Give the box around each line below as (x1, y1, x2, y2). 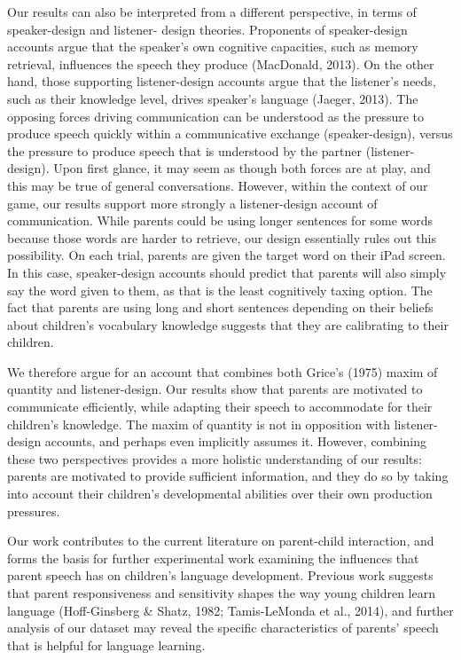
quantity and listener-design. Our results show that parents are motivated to (7, 380, 423, 398)
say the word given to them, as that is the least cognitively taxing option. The (7, 280, 433, 299)
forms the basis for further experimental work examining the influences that (7, 548, 419, 567)
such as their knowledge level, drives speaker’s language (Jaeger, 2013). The (7, 89, 418, 107)
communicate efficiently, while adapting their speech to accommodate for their (7, 397, 433, 416)
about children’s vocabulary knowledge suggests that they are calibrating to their (7, 315, 449, 334)
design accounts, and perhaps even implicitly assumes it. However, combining (7, 432, 427, 451)
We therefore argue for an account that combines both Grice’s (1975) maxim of (7, 362, 438, 381)
